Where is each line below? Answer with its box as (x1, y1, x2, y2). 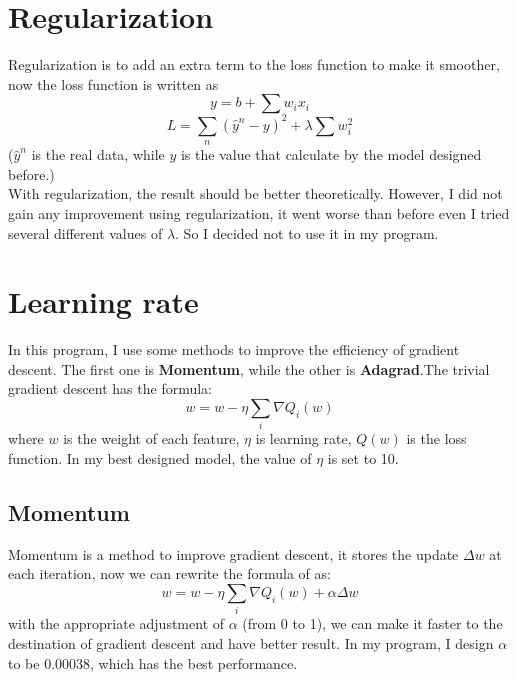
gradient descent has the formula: (8, 378, 213, 399)
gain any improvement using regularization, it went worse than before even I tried (8, 202, 510, 223)
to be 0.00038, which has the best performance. (8, 652, 298, 673)
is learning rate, (255, 428, 352, 449)
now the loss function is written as (8, 73, 219, 94)
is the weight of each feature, (63, 428, 240, 449)
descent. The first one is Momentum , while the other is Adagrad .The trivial (8, 358, 490, 379)
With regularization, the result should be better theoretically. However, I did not (8, 183, 503, 204)
